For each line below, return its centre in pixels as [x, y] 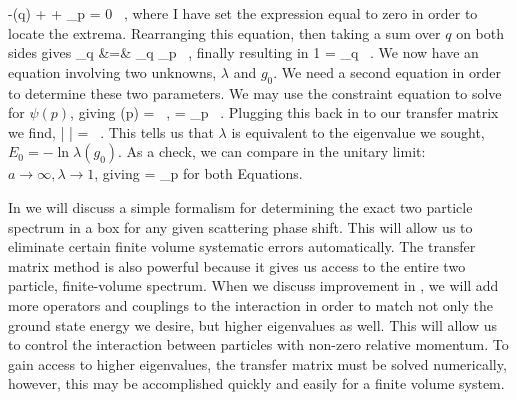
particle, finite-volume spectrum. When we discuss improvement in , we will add [253, 285]
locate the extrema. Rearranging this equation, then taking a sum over [224, 32]
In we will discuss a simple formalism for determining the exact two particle [240, 206]
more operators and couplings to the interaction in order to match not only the [250, 304]
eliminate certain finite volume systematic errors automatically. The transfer [242, 246]
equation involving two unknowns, [112, 71]
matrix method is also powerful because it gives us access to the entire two [237, 265]
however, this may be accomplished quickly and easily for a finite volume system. [256, 383]
